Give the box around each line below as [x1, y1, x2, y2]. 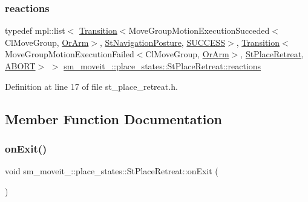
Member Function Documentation [5, 109, 223, 128]
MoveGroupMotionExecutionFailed [5, 48, 134, 60]
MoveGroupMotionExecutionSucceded [128, 24, 270, 37]
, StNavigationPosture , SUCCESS [99, 36, 226, 48]
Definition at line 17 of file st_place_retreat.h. [5, 80, 178, 92]
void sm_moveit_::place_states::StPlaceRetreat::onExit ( [5, 165, 218, 177]
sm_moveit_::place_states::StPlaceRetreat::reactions [64, 60, 261, 72]
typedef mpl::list [5, 24, 65, 37]
